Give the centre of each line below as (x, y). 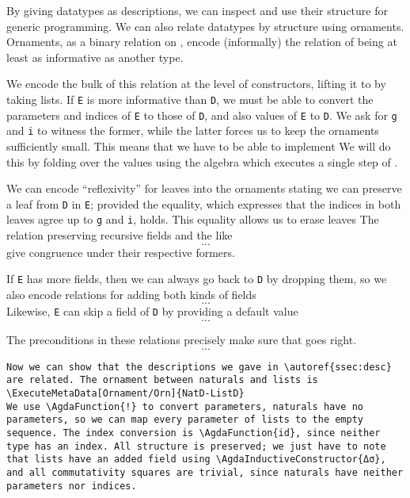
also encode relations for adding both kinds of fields (131, 294)
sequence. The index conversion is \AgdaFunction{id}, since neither (194, 433)
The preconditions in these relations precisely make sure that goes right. (182, 340)
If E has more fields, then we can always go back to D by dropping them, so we (197, 279)
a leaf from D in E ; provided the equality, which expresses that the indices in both (204, 203)
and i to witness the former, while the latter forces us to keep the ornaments (193, 130)
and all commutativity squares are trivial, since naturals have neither (205, 472)
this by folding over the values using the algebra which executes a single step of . (202, 161)
